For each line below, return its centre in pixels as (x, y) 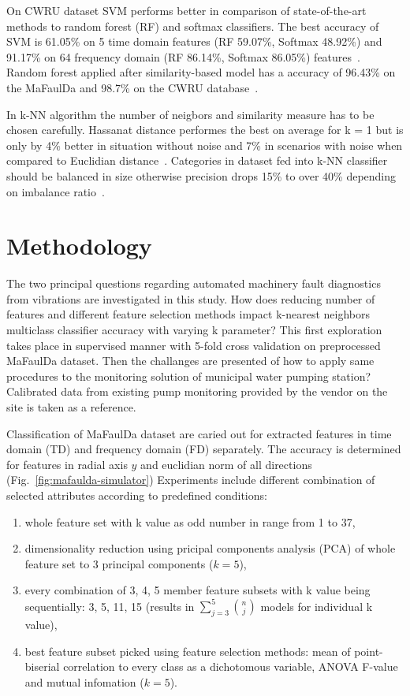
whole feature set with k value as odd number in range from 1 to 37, (190, 521)
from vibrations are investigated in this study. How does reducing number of (191, 298)
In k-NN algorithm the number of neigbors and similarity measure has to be (190, 114)
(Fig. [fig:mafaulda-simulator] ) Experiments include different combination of (191, 480)
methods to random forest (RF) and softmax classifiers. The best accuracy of (193, 26)
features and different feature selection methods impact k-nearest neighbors (188, 314)
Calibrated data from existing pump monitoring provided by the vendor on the (197, 391)
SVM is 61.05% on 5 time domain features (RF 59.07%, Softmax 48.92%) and (194, 41)
